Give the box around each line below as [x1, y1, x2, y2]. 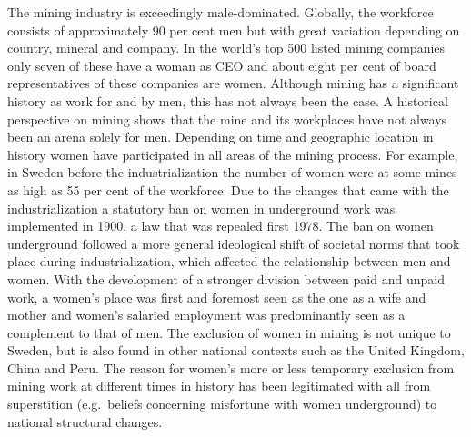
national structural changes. [7, 412, 163, 431]
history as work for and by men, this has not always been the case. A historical [7, 91, 448, 110]
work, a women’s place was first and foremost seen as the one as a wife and [7, 287, 426, 306]
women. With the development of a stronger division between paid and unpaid [7, 269, 445, 288]
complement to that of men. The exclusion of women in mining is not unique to [7, 323, 451, 342]
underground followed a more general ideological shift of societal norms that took [7, 233, 460, 253]
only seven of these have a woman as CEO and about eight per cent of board [7, 55, 436, 74]
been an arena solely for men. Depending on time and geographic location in [7, 127, 434, 146]
